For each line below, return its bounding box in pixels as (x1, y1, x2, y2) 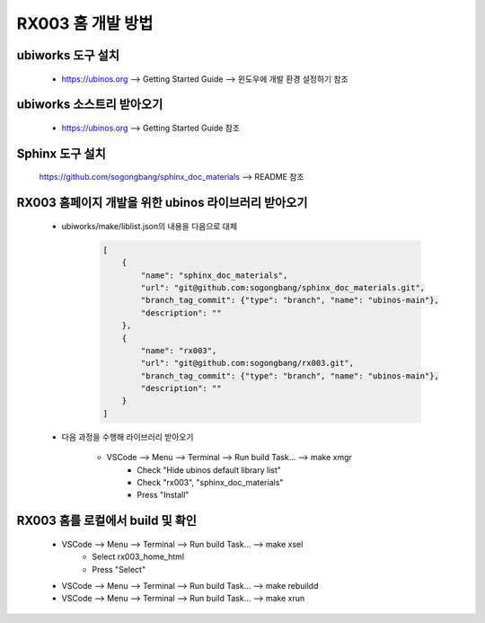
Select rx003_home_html (92, 551, 184, 562)
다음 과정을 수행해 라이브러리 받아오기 (61, 432, 194, 442)
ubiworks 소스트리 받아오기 (16, 97, 163, 112)
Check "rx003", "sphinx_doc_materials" (137, 477, 284, 487)
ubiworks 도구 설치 (16, 48, 120, 63)
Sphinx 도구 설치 (16, 146, 107, 161)
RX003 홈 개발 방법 (16, 13, 154, 33)
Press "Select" (92, 564, 146, 574)
